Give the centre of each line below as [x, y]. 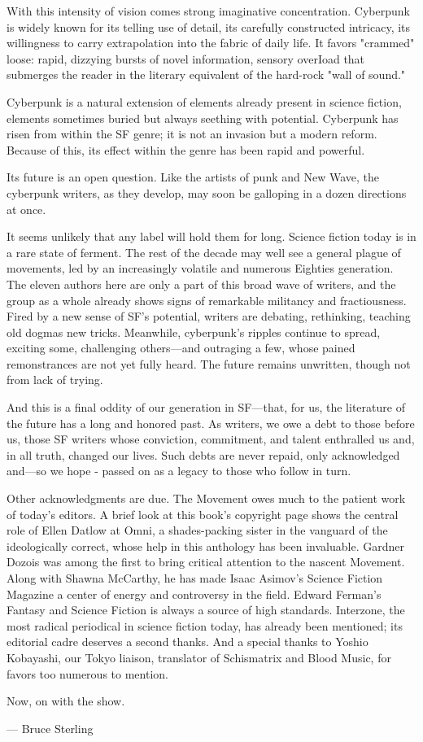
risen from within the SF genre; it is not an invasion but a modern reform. [192, 134]
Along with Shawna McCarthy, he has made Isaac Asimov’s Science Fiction [195, 578]
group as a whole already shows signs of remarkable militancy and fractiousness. [207, 300]
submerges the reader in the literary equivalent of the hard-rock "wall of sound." [206, 74]
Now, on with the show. [66, 701]
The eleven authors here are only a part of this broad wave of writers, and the [201, 284]
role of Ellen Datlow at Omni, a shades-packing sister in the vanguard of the [197, 530]
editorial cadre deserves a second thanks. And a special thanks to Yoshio [188, 642]
